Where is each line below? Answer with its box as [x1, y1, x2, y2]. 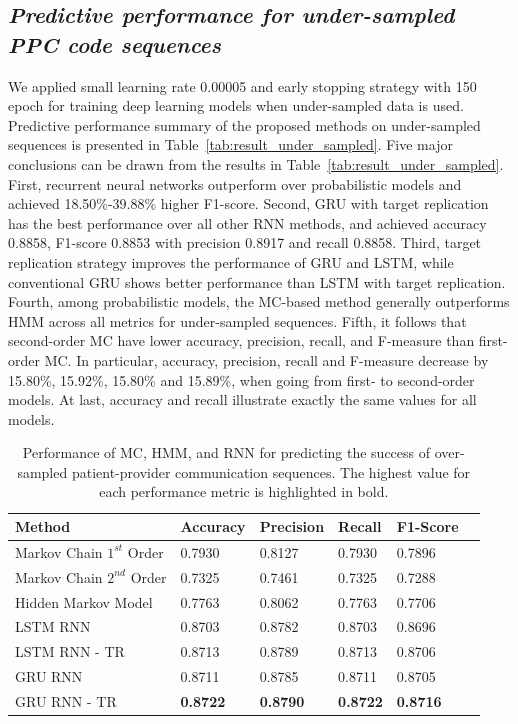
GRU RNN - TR [15, 690, 117, 711]
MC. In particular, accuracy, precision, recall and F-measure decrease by [44, 349, 489, 370]
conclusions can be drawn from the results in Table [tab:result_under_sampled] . [8, 153, 504, 174]
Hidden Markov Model [15, 591, 153, 612]
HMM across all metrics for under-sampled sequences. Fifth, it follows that [8, 310, 467, 331]
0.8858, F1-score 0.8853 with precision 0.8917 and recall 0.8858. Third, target [8, 232, 482, 253]
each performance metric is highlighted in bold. [99, 481, 389, 502]
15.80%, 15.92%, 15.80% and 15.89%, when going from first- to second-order [8, 369, 475, 390]
